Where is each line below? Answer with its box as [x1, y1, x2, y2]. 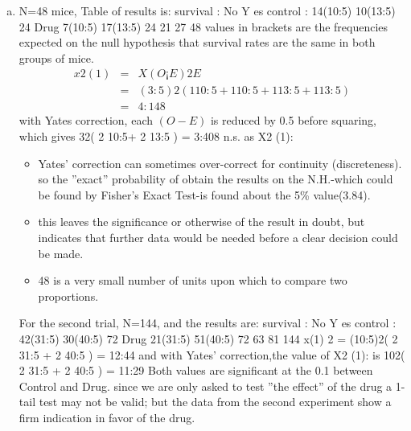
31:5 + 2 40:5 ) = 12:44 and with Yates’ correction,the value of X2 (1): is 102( [18, 346, 405, 363]
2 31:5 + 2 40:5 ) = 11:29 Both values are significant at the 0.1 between [18, 362, 373, 379]
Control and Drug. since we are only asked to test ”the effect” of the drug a [18, 377, 393, 394]
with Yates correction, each [18, 112, 153, 129]
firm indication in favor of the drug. [18, 408, 195, 425]
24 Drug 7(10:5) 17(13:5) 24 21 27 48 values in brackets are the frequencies [18, 18, 388, 35]
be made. [38, 244, 84, 261]
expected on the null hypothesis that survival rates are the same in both [18, 34, 376, 51]
